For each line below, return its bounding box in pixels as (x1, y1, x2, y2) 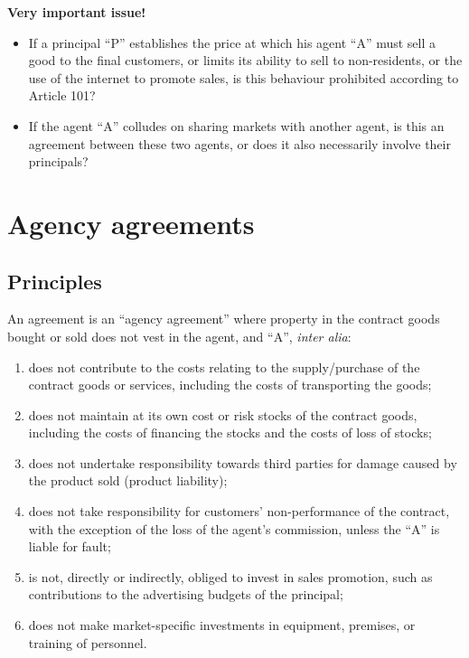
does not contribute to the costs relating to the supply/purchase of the (28, 357, 420, 376)
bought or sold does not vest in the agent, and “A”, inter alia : (7, 326, 352, 345)
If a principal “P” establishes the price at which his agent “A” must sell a (28, 33, 436, 52)
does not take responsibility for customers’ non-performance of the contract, (28, 502, 450, 521)
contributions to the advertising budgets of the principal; (28, 585, 343, 604)
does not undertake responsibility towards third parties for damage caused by (28, 453, 457, 472)
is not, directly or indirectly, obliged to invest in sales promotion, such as (28, 567, 433, 586)
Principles (7, 267, 102, 295)
